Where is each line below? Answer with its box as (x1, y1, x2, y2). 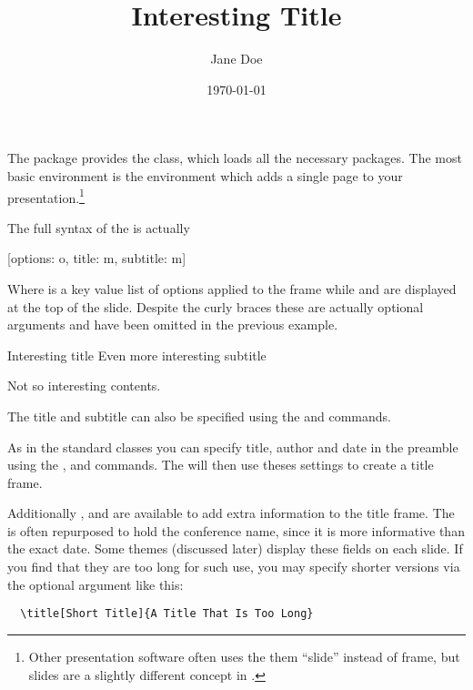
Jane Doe (210, 49, 263, 68)
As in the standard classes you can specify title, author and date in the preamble (7, 437, 458, 456)
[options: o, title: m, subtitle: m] (7, 249, 186, 268)
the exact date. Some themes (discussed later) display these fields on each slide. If (7, 539, 463, 558)
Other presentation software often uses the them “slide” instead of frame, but (28, 646, 460, 665)
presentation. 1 (7, 185, 85, 207)
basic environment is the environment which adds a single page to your (7, 166, 403, 185)
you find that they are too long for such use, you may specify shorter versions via (7, 557, 460, 576)
